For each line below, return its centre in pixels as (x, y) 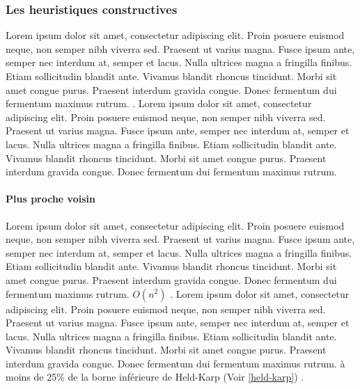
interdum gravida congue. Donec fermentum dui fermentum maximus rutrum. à (175, 363)
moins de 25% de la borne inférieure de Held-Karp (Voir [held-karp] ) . (155, 377)
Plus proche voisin (50, 199)
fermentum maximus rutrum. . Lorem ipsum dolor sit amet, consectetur (159, 103)
